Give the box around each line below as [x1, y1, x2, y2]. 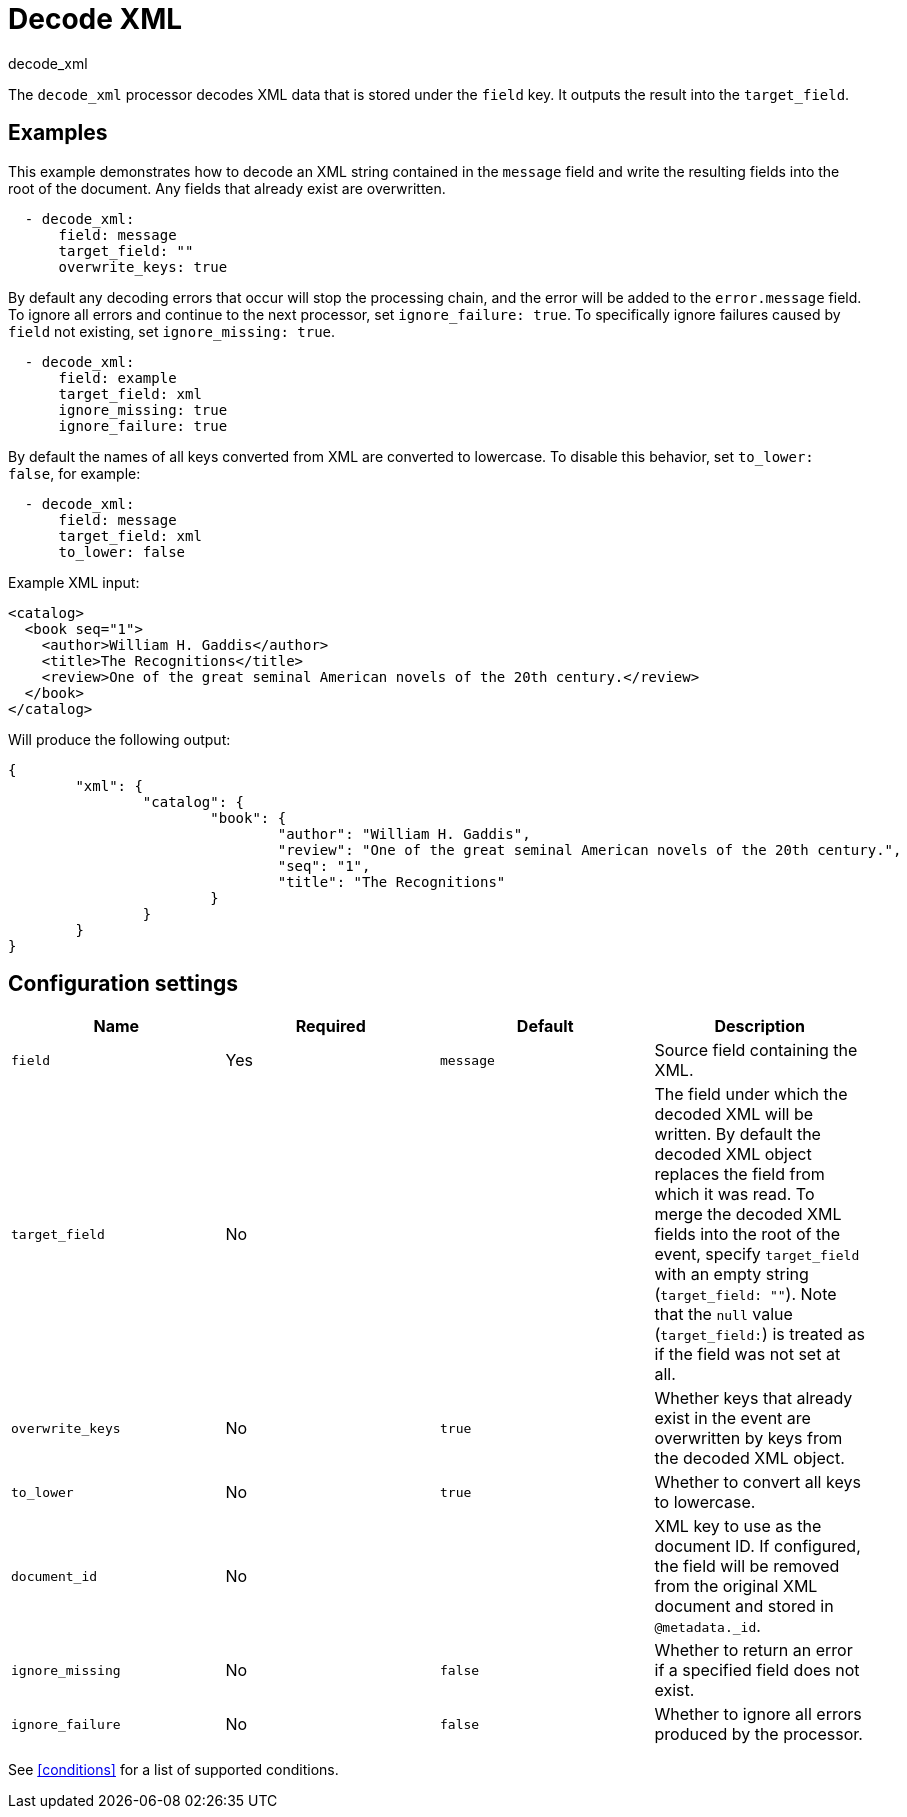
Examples [8, 120, 108, 146]
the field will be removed [654, 1556, 840, 1577]
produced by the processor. [654, 1724, 863, 1745]
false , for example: [8, 464, 141, 482]
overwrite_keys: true [58, 258, 228, 275]
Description [714, 1016, 805, 1037]
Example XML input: [8, 573, 140, 591]
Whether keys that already [654, 1388, 853, 1409]
